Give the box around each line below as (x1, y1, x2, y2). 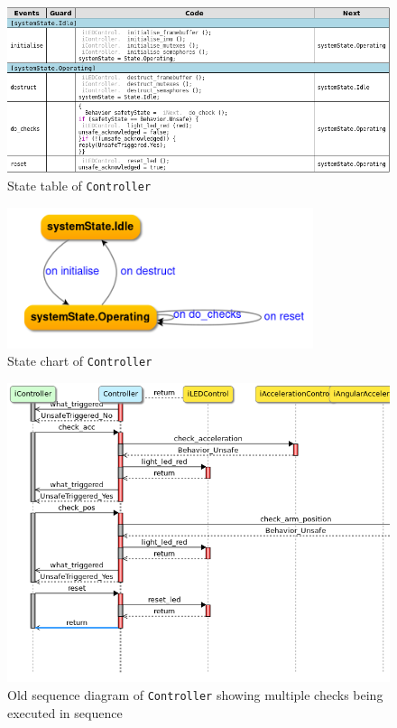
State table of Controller (7, 175, 152, 194)
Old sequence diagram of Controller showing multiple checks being (7, 685, 383, 704)
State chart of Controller (7, 351, 152, 370)
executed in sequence (7, 703, 123, 722)
